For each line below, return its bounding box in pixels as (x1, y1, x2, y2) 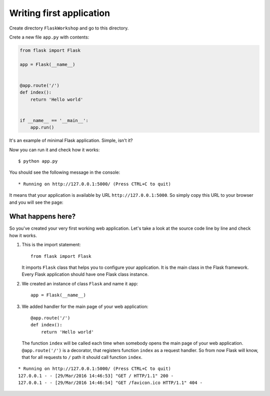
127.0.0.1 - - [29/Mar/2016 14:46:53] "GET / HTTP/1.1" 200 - (18, 373, 174, 378)
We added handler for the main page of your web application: (21, 303, 148, 309)
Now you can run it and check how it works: (9, 147, 100, 153)
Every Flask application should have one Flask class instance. (21, 271, 149, 277)
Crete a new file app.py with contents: (9, 34, 89, 40)
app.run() (30, 125, 54, 130)
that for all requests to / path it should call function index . (21, 354, 142, 360)
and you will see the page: (9, 199, 63, 205)
